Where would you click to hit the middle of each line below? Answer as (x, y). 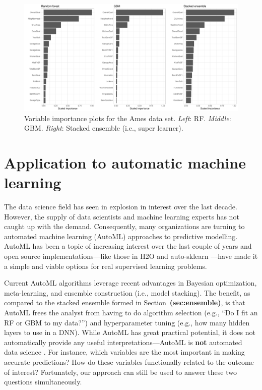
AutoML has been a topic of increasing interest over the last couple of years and (128, 246)
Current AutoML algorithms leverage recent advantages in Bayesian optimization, (130, 283)
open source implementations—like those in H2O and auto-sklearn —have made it (131, 256)
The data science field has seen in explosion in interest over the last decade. (121, 207)
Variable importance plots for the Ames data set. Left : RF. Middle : (128, 118)
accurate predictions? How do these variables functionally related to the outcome (129, 362)
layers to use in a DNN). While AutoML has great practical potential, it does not (130, 332)
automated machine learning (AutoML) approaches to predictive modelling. (121, 236)
